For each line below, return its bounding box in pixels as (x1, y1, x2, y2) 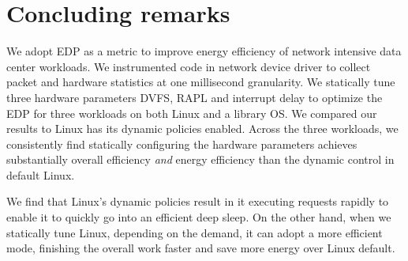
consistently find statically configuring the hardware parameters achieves (6, 135, 357, 152)
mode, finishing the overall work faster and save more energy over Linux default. (6, 240, 395, 256)
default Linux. (6, 166, 75, 183)
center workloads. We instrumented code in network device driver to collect (6, 58, 371, 74)
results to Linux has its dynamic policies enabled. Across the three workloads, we (6, 120, 399, 137)
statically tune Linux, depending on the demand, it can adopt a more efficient (6, 224, 383, 240)
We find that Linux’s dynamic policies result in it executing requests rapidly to (6, 193, 389, 210)
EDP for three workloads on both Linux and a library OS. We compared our (6, 104, 377, 121)
